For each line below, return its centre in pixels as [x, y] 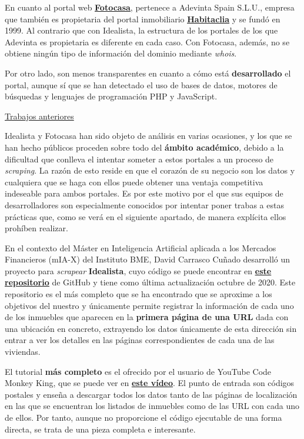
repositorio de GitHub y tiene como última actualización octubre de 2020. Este [150, 282]
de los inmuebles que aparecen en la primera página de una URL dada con [147, 317]
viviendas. [23, 352]
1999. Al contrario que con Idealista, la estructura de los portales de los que [141, 30]
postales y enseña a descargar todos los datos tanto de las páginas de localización [151, 394]
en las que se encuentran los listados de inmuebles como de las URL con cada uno [152, 406]
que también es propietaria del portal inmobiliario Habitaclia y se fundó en [143, 19]
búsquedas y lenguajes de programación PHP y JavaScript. [111, 96]
